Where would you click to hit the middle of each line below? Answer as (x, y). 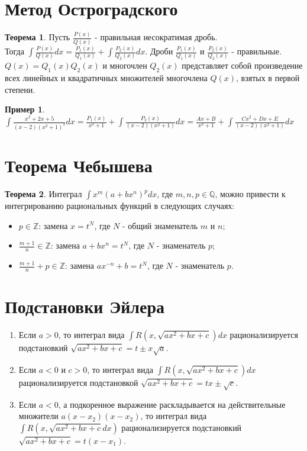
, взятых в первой (268, 78)
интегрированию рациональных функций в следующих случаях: (120, 206)
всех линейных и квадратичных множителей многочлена (106, 78)
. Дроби (159, 51)
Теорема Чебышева (79, 165)
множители (38, 416)
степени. (20, 89)
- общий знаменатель (160, 225)
